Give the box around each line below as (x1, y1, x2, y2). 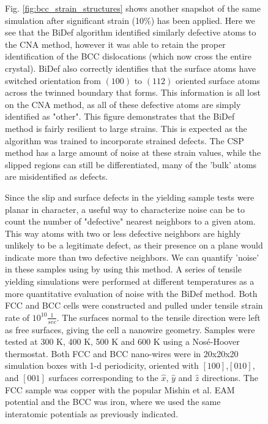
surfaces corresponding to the (48, 371, 158, 384)
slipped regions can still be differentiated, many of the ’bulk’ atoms (5, 158, 257, 171)
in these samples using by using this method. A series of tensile (5, 263, 242, 276)
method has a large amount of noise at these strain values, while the (5, 146, 261, 159)
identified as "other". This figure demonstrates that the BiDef (5, 110, 235, 123)
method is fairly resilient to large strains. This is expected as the (5, 121, 247, 134)
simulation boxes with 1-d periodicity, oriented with (5, 359, 199, 372)
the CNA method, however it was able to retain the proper (5, 37, 226, 50)
